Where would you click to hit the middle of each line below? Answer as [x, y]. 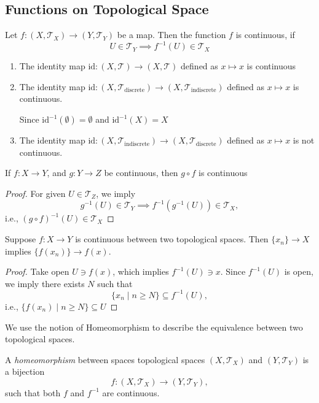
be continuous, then [141, 173]
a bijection [25, 371]
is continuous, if [265, 35]
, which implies [141, 271]
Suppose [21, 239]
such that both [33, 392]
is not [304, 140]
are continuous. [131, 392]
